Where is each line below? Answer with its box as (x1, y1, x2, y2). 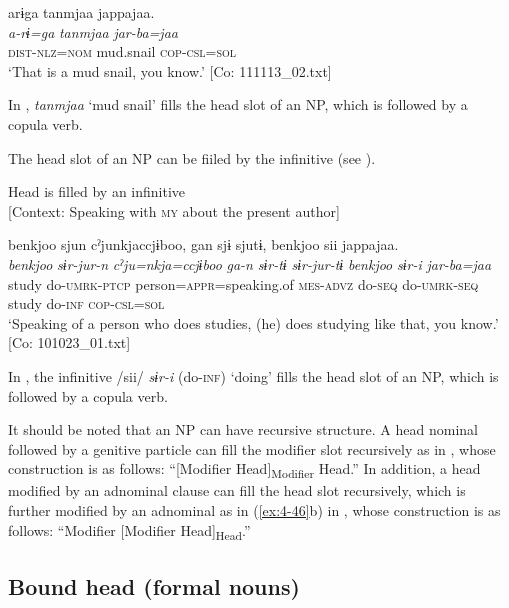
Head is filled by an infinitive (8, 181, 186, 202)
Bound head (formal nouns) (8, 571, 300, 602)
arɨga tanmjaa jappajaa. (8, 2, 155, 22)
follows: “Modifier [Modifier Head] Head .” (8, 519, 251, 543)
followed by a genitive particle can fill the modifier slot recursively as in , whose (8, 438, 496, 459)
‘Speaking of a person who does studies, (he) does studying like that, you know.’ (8, 312, 499, 333)
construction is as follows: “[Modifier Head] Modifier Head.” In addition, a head (8, 458, 481, 482)
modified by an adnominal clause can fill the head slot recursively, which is (8, 480, 466, 501)
